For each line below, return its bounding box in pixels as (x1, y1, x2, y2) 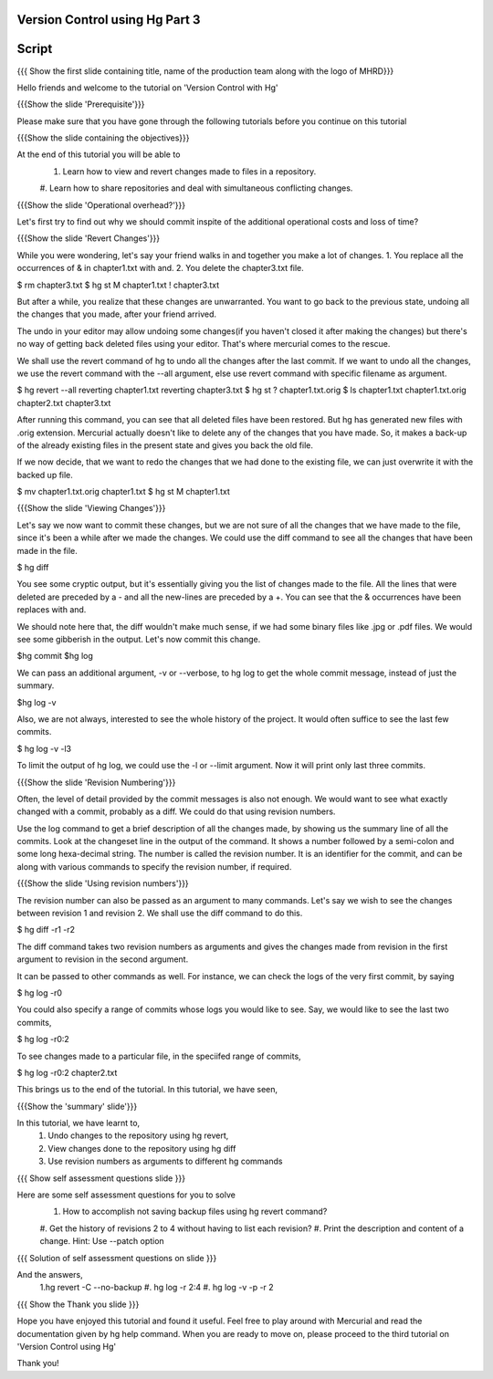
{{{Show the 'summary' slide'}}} (16, 1101, 138, 1112)
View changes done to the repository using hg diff (47, 1143, 236, 1154)
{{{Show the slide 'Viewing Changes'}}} (16, 503, 166, 514)
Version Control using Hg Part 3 (16, 12, 201, 27)
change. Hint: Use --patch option (39, 1236, 164, 1247)
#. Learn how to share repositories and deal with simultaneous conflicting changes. (39, 183, 353, 193)
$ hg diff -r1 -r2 (16, 925, 76, 935)
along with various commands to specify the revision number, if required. (16, 861, 292, 872)
